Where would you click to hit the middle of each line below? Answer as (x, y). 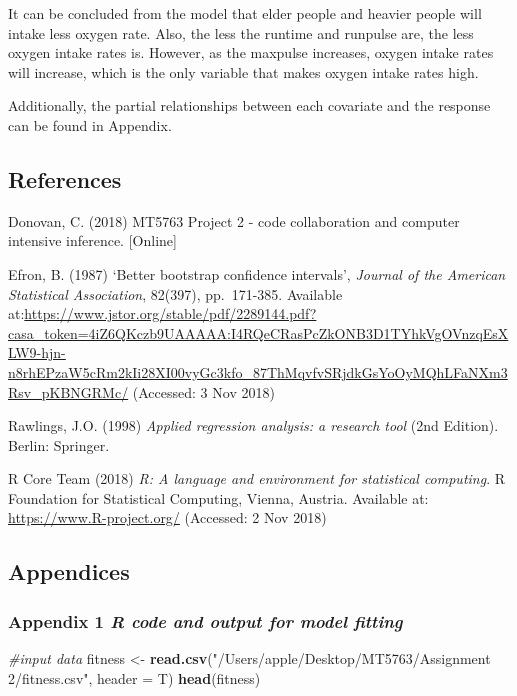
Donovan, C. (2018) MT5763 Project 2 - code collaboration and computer (234, 220)
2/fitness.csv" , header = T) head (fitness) (134, 677)
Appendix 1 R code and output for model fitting (205, 620)
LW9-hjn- (37, 352)
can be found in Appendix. (90, 124)
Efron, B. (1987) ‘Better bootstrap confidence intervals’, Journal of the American (257, 273)
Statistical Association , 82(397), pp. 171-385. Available (175, 293)
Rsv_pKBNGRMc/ (68, 391)
